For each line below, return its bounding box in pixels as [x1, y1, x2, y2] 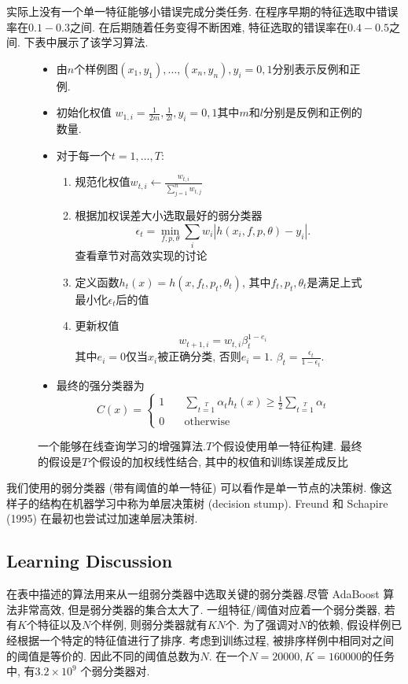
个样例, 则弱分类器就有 [90, 616, 208, 633]
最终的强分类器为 [56, 376, 145, 393]
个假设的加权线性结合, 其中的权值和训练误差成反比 [88, 453, 348, 469]
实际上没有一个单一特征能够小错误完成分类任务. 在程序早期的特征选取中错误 [6, 3, 399, 19]
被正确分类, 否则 [157, 348, 241, 364]
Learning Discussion [6, 549, 173, 573]
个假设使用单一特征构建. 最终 [212, 438, 362, 454]
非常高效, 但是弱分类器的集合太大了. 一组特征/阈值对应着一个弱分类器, [17, 601, 380, 617]
